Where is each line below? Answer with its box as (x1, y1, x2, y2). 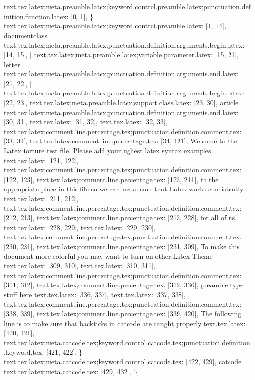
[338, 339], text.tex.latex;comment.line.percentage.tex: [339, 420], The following (4, 309, 242, 318)
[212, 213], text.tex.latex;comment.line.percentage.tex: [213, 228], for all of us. (4, 213, 237, 223)
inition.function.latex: (4, 11, 69, 21)
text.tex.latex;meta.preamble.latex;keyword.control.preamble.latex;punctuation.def (4, 1, 251, 11)
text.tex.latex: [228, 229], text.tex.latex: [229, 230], (4, 222, 155, 232)
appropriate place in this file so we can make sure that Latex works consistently (4, 184, 244, 194)
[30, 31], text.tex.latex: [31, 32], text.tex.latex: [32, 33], (4, 117, 168, 127)
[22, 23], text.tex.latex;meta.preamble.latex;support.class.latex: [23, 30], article (4, 97, 239, 107)
